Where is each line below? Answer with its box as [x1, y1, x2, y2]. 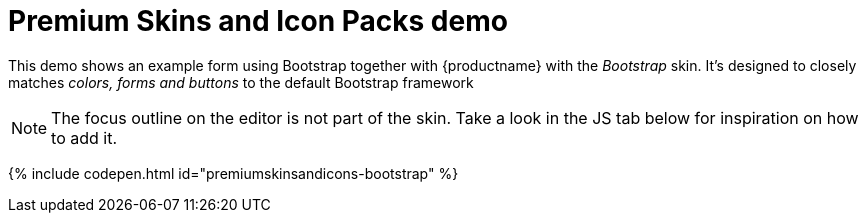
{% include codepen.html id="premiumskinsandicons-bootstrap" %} [8, 164, 459, 182]
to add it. [51, 127, 118, 148]
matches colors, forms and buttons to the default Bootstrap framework [8, 73, 474, 91]
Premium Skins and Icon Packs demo [8, 4, 508, 38]
